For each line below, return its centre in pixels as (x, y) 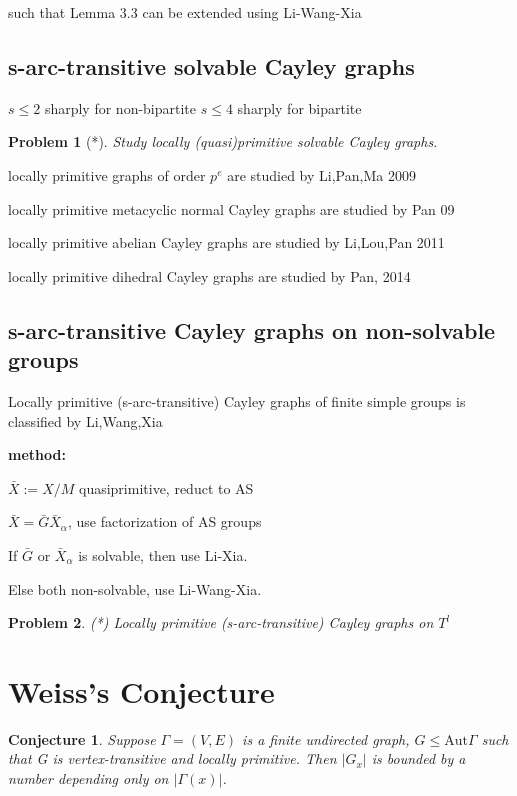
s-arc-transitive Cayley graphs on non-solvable (252, 329)
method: (37, 454)
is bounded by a (418, 758)
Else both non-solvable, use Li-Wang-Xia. (135, 588)
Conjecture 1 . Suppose (82, 738)
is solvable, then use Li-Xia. (163, 554)
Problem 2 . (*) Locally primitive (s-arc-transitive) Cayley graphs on (221, 622)
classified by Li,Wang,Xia (85, 420)
